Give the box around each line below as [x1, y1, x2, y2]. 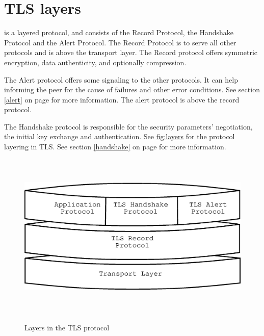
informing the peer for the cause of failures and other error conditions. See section [4, 84, 260, 95]
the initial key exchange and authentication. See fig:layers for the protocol [4, 131, 235, 142]
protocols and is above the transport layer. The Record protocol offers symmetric [4, 47, 258, 58]
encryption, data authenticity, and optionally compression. [4, 57, 187, 67]
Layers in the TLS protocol [24, 322, 110, 332]
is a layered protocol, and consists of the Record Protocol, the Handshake [4, 27, 234, 38]
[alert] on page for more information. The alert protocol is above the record [4, 94, 240, 105]
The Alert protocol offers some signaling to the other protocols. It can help [4, 74, 238, 85]
